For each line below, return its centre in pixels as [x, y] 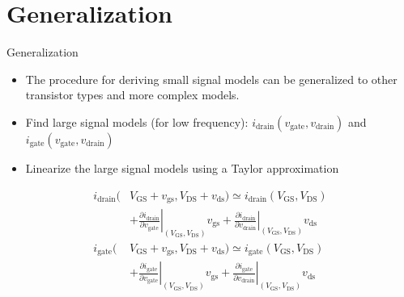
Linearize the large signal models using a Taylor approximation [182, 167]
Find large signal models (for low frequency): [137, 121]
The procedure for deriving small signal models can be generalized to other [211, 79]
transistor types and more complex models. [132, 95]
